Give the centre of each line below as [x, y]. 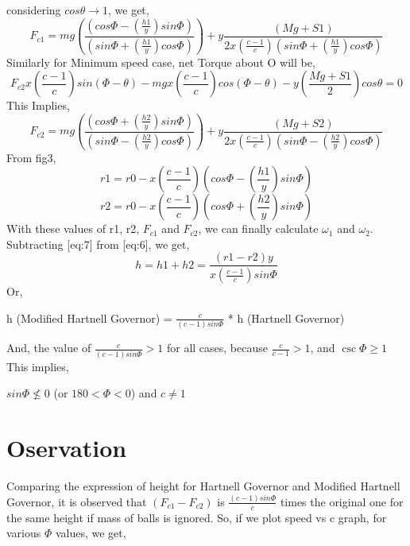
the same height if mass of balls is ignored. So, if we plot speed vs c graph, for [197, 517]
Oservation [67, 448]
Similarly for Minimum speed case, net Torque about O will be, [161, 62]
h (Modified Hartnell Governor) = [89, 318]
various [24, 533]
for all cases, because [217, 348]
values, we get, [91, 533]
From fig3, [31, 157]
